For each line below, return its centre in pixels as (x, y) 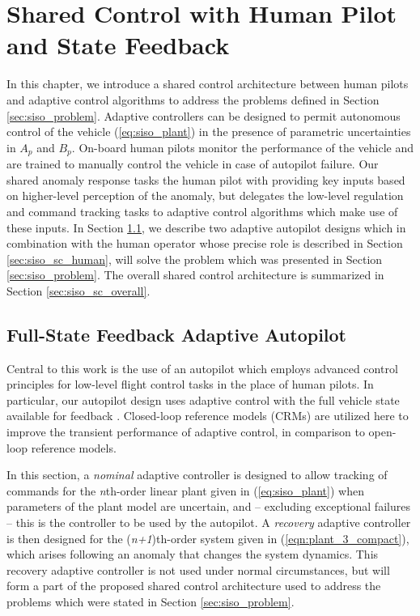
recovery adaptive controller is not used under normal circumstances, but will (198, 569)
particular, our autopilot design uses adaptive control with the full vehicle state (203, 399)
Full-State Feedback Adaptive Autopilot (176, 334)
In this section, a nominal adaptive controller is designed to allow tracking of (197, 475)
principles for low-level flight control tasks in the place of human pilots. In (190, 384)
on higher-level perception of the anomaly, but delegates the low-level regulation (205, 195)
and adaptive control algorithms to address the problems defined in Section (193, 99)
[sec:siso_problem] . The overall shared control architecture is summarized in (195, 275)
